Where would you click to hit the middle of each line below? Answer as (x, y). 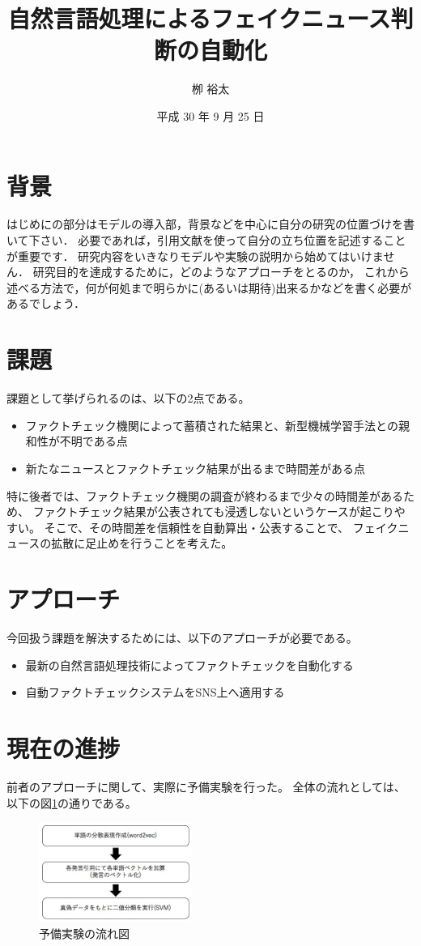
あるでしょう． (46, 303)
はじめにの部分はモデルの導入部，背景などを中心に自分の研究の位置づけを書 (210, 224)
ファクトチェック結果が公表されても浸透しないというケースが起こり (213, 511)
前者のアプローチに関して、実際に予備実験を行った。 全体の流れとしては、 (206, 786)
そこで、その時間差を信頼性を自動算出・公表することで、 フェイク (221, 527)
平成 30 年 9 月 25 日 (210, 115)
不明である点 (94, 441)
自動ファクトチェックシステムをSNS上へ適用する (155, 692)
